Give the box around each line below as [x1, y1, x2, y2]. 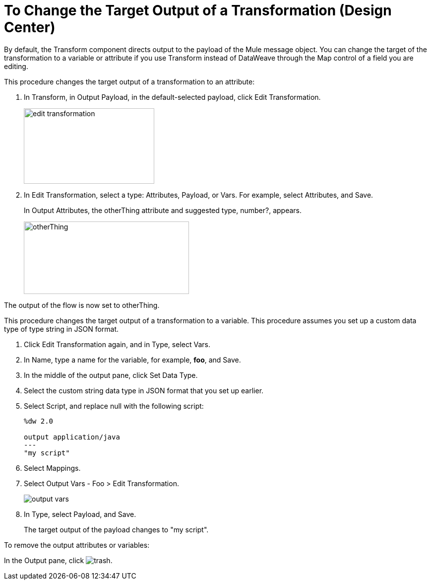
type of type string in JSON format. [4, 324, 119, 333]
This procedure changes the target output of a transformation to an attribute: [4, 77, 255, 86]
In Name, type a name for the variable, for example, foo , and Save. [24, 355, 241, 364]
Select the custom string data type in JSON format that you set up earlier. [24, 386, 264, 395]
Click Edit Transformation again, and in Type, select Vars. [24, 340, 210, 349]
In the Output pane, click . [4, 556, 113, 565]
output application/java [24, 433, 120, 441]
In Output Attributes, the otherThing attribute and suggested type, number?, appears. [24, 206, 302, 215]
